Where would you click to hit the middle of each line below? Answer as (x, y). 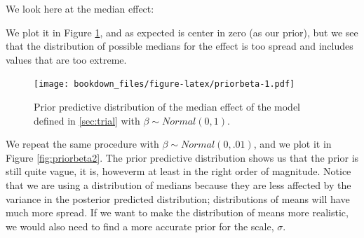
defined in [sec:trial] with (87, 120)
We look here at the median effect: (80, 8)
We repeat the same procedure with (82, 144)
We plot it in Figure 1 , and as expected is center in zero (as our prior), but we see (182, 32)
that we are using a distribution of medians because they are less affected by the (178, 185)
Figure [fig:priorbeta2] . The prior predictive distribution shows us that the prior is (182, 157)
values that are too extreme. (66, 59)
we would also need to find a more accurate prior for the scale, (140, 226)
